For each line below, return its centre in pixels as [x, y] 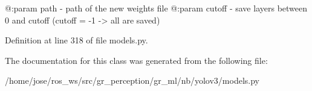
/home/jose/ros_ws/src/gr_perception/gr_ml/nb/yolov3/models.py [132, 80]
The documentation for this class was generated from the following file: [136, 60]
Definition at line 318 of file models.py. [76, 40]
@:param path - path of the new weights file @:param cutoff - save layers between [156, 8]
